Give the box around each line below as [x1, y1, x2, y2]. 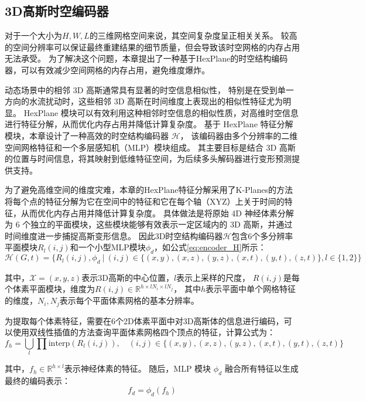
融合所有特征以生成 [224, 362, 299, 375]
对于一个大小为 [5, 29, 62, 42]
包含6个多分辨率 [231, 229, 293, 242]
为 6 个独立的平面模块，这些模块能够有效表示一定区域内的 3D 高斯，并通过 [5, 218, 293, 230]
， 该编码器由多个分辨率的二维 [180, 129, 298, 141]
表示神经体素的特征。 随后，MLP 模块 [64, 362, 211, 375]
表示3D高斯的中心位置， [81, 271, 174, 283]
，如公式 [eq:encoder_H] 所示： [154, 241, 266, 253]
